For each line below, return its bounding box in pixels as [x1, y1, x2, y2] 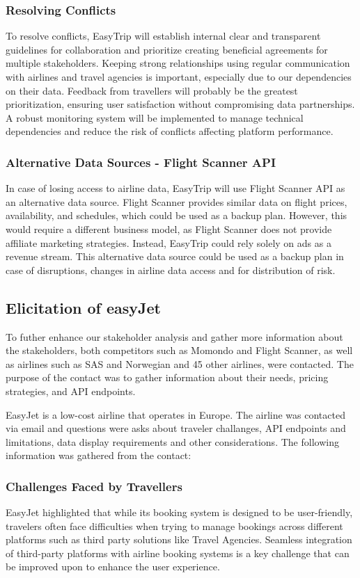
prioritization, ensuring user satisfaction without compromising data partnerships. [6, 97, 355, 111]
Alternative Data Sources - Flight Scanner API [6, 153, 276, 170]
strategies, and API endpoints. [6, 383, 136, 398]
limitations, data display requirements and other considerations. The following [6, 434, 339, 449]
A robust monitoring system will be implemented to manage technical [6, 110, 304, 125]
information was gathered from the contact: [6, 448, 191, 463]
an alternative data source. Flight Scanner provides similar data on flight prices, [6, 194, 347, 209]
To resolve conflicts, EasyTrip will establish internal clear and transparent [6, 29, 321, 43]
